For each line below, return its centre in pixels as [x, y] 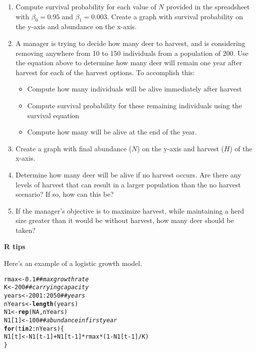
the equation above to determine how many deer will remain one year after [129, 63]
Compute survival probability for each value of [86, 6]
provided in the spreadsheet [208, 6]
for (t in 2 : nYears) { [34, 329]
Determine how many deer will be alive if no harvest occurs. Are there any [128, 174]
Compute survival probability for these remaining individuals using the [135, 105]
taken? [25, 230]
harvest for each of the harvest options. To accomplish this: [105, 72]
